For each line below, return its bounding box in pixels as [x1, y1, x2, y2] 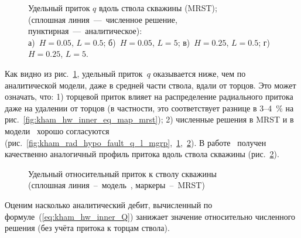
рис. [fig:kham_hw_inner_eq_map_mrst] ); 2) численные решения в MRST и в [5, 113, 294, 125]
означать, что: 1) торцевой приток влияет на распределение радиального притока [5, 90, 293, 103]
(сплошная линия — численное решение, [28, 13, 177, 25]
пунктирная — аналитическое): [28, 25, 142, 37]
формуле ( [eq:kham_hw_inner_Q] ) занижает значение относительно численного [5, 210, 296, 222]
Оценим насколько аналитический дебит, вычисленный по [5, 198, 213, 210]
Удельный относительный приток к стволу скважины [28, 167, 217, 179]
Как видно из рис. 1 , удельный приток [5, 67, 143, 79]
